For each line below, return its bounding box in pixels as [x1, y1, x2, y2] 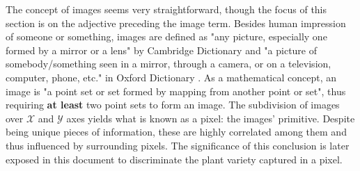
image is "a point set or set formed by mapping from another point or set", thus [6, 83, 346, 98]
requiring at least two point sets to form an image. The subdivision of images [6, 97, 340, 112]
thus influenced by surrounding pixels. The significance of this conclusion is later [6, 138, 350, 152]
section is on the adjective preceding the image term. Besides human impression [6, 15, 346, 30]
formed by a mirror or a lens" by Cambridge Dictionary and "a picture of [6, 42, 318, 57]
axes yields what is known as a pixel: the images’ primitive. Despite [66, 111, 355, 125]
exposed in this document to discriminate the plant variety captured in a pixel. [6, 152, 343, 166]
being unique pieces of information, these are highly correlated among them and [6, 124, 347, 139]
